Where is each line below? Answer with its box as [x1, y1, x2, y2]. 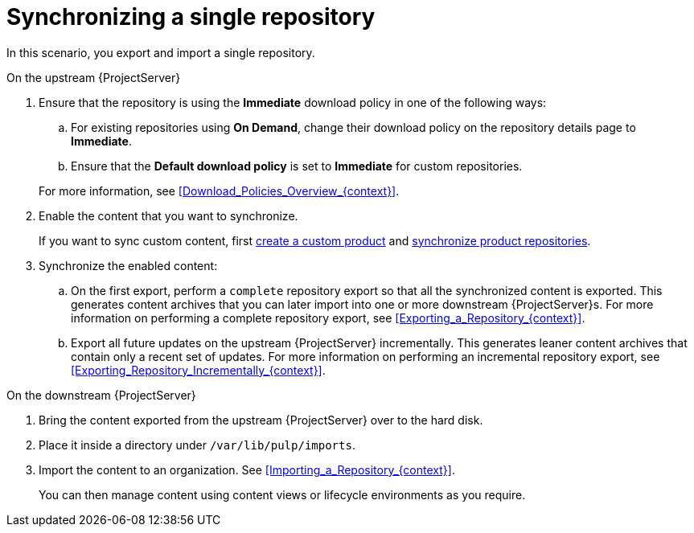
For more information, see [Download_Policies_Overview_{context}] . [39, 183, 400, 198]
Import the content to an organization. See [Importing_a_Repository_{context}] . [39, 462, 455, 477]
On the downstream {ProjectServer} [6, 387, 196, 402]
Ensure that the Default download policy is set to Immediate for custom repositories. [71, 158, 523, 173]
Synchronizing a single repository [6, 3, 376, 31]
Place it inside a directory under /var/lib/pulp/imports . [39, 437, 355, 452]
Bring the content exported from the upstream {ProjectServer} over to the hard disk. [39, 412, 483, 427]
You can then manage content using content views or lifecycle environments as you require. [39, 487, 526, 502]
